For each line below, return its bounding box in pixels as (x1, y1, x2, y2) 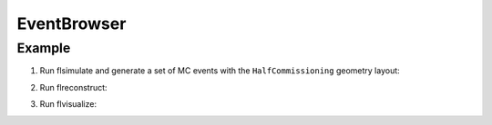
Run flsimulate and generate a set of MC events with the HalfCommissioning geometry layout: (39, 65, 400, 76)
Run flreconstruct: (39, 82, 108, 92)
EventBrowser (16, 14, 127, 34)
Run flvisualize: (39, 99, 97, 110)
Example (16, 40, 71, 56)
